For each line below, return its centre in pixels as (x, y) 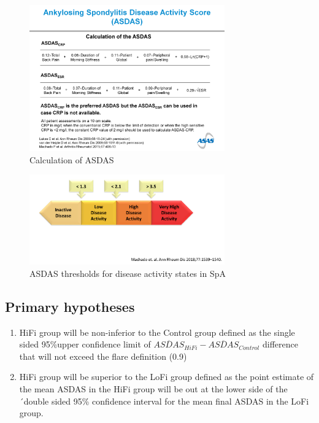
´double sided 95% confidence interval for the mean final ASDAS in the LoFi (164, 401)
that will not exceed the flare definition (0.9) (103, 356)
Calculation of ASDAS (72, 159)
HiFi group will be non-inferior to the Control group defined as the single (157, 332)
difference (280, 344)
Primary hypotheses (70, 306)
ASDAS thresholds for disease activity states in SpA (128, 273)
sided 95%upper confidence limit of (85, 344)
